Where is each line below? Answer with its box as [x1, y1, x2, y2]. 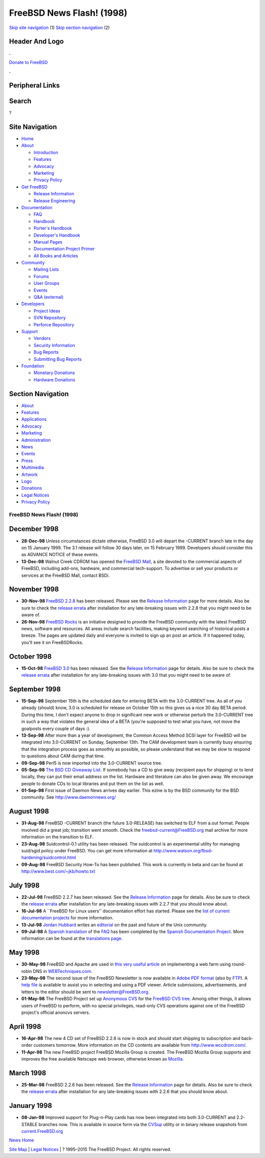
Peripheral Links [9, 81, 60, 90]
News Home [9, 1137, 34, 1143]
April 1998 [9, 1022, 41, 1031]
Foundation [21, 363, 44, 369]
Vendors [33, 335, 51, 342]
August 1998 [9, 807, 49, 815]
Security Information [33, 342, 76, 348]
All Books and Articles [33, 252, 79, 258]
